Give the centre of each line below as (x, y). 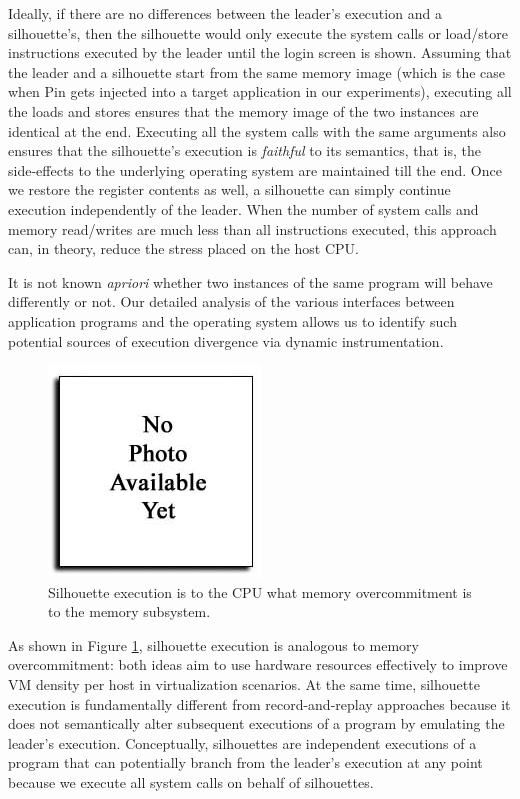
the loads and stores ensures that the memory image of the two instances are (243, 110)
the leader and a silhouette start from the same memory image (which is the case (257, 71)
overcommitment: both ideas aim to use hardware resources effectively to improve (258, 664)
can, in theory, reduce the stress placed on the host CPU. (183, 248)
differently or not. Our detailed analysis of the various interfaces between (231, 301)
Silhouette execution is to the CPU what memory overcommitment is (260, 591)
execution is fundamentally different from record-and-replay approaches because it (259, 703)
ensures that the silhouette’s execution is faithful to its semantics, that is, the (244, 150)
